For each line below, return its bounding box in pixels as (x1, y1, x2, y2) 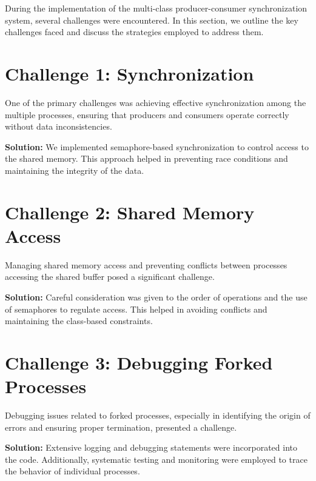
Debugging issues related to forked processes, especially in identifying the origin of (5, 409, 311, 422)
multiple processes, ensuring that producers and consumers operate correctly (5, 108, 289, 121)
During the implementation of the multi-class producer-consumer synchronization (5, 2, 308, 14)
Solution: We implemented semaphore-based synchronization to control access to (5, 140, 309, 153)
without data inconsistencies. (5, 120, 112, 133)
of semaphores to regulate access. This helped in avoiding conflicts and (5, 302, 267, 315)
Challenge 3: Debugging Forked (5, 350, 273, 374)
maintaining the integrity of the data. (5, 164, 144, 176)
